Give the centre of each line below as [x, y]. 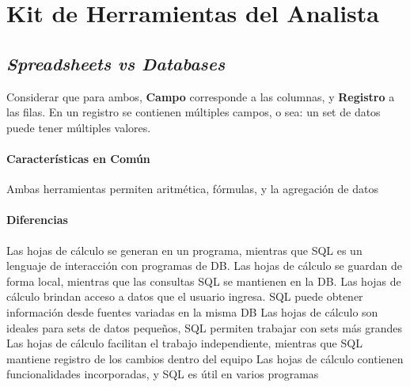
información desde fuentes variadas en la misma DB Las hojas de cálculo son [192, 311]
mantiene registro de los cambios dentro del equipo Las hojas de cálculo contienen [205, 358]
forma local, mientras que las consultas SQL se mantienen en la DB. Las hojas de [204, 281]
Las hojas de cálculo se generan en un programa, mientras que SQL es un [184, 250]
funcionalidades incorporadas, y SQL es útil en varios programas [163, 374]
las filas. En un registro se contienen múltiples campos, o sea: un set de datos [194, 112]
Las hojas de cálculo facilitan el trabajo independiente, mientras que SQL [184, 343]
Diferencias [37, 220]
